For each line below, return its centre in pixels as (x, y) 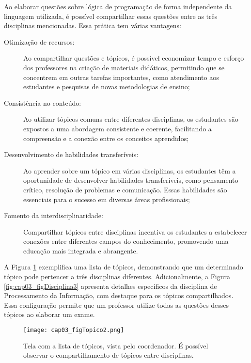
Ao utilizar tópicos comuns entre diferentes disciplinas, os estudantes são (131, 119)
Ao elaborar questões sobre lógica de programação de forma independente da (118, 6)
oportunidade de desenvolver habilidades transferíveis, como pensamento (131, 180)
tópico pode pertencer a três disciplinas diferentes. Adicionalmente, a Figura (117, 276)
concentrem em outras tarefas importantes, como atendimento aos (121, 77)
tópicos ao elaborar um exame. (49, 314)
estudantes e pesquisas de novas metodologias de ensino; (107, 87)
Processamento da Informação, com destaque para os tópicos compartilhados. (119, 295)
